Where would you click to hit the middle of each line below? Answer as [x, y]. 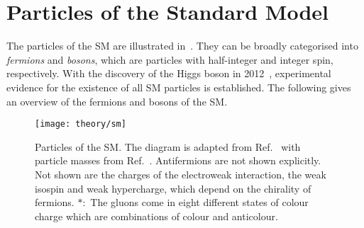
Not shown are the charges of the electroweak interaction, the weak [181, 174]
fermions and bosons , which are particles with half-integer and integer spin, [170, 59]
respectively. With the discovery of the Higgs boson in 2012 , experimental [169, 73]
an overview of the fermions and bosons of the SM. [117, 101]
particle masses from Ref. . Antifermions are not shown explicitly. [178, 160]
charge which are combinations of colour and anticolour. [156, 216]
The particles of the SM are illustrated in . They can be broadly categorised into [182, 46]
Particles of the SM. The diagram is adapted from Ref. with [168, 146]
